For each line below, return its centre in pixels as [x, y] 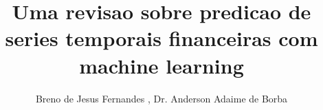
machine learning [161, 65]
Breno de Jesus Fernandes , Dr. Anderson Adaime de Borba [161, 98]
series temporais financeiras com [161, 38]
